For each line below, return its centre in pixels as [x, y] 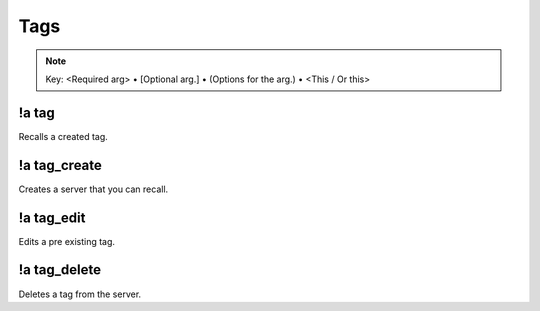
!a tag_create [60, 165]
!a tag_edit [52, 217]
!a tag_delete [60, 270]
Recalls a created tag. [63, 136]
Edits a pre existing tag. [66, 241]
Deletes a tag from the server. [80, 294]
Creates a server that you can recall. [93, 189]
